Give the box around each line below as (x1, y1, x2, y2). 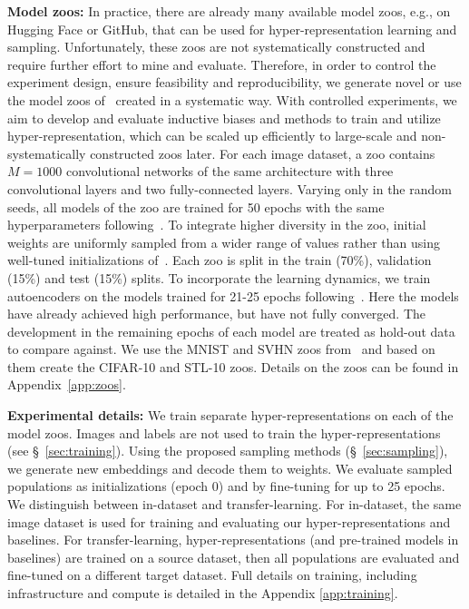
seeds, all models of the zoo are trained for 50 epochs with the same (7, 197, 385, 216)
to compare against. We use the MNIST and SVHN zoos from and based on (7, 339, 435, 359)
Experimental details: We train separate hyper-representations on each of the (7, 406, 454, 425)
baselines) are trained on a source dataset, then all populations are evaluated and (7, 547, 460, 566)
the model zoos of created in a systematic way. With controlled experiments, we (7, 90, 457, 109)
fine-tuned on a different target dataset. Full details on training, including (7, 565, 417, 584)
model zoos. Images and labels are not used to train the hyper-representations (7, 423, 441, 442)
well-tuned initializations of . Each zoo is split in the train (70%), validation (7, 250, 432, 270)
